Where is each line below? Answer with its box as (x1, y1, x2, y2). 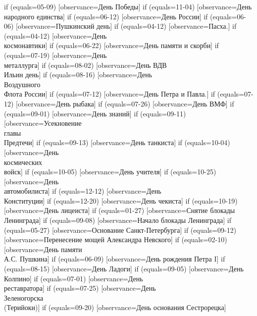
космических (4, 157, 43, 167)
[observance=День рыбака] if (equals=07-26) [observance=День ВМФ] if (16, 98, 234, 108)
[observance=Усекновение (4, 118, 82, 128)
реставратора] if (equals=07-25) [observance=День (4, 283, 156, 293)
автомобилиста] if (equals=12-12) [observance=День (4, 186, 161, 196)
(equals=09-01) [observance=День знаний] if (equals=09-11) (4, 108, 186, 118)
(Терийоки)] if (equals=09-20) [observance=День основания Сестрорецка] (4, 302, 226, 313)
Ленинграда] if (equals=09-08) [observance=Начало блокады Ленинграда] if (4, 215, 231, 225)
